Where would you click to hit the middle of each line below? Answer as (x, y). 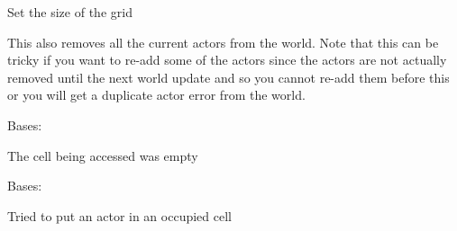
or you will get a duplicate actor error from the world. (156, 95)
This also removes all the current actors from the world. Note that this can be (223, 42)
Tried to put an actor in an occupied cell (119, 215)
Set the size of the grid (70, 12)
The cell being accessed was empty (103, 155)
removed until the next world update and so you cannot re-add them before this (228, 77)
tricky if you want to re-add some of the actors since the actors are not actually (227, 60)
